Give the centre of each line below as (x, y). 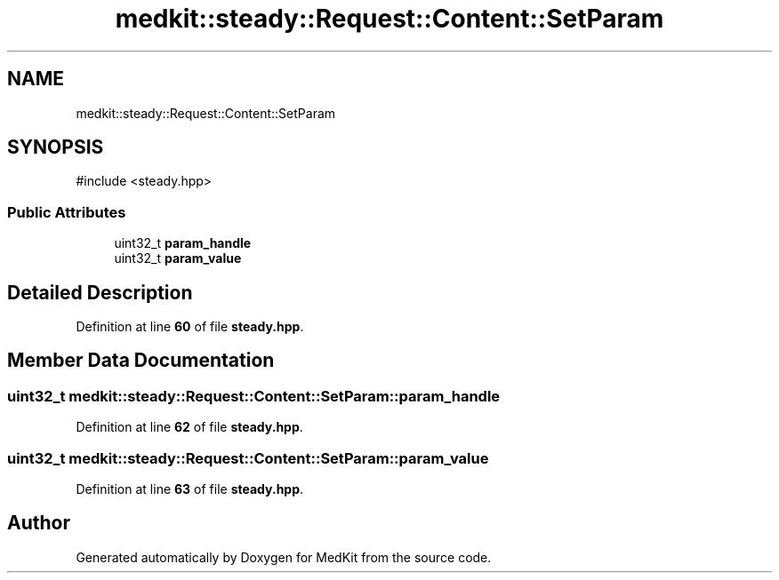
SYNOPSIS (56, 147)
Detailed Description (100, 292)
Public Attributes (67, 212)
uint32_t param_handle (183, 243)
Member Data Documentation (141, 361)
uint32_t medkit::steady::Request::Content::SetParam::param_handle (254, 396)
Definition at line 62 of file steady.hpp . (189, 427)
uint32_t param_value (178, 258)
